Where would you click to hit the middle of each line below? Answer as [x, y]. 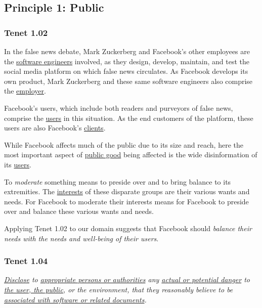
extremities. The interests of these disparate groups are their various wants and [127, 191]
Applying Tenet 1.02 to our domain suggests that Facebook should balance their [128, 228]
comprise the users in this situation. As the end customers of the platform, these [129, 118]
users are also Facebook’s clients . [55, 128]
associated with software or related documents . [75, 299]
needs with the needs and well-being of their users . [81, 238]
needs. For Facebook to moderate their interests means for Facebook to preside [126, 201]
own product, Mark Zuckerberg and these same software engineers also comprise [128, 81]
